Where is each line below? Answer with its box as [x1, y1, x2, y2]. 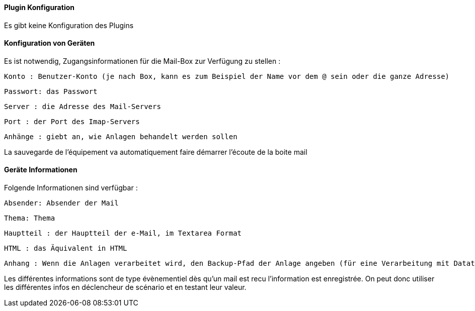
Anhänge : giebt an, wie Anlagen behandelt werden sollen [4, 132, 238, 141]
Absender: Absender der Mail [4, 199, 119, 208]
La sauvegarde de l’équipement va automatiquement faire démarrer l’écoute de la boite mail [4, 147, 307, 156]
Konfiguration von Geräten [4, 39, 95, 48]
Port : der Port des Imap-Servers [4, 117, 140, 126]
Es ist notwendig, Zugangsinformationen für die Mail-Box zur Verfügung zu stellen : [4, 56, 281, 65]
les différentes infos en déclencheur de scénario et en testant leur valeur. [4, 283, 247, 292]
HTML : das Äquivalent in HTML [4, 244, 127, 253]
